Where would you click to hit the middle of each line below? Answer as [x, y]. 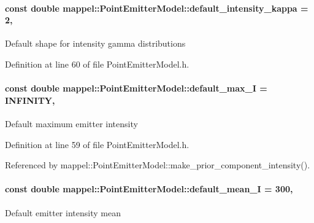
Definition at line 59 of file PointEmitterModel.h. [97, 144]
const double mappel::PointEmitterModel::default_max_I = [136, 88]
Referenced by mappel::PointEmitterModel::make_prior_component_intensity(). [158, 165]
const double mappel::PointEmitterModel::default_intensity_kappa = [157, 8]
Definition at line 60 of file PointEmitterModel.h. [97, 64]
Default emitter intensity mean [63, 212]
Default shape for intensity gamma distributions [95, 43]
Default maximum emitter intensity [71, 123]
